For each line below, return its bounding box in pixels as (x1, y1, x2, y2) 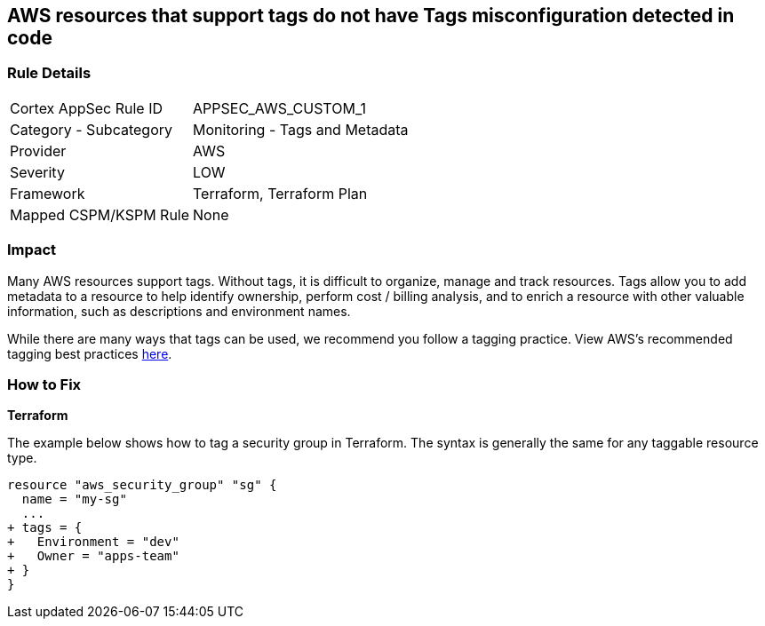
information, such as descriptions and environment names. (7, 303, 351, 319)
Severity (10, 162, 65, 181)
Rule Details (7, 64, 92, 83)
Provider (10, 141, 67, 160)
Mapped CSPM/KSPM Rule (10, 205, 190, 224)
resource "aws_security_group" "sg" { (7, 478, 277, 493)
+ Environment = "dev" (7, 535, 179, 550)
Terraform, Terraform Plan (193, 184, 368, 202)
